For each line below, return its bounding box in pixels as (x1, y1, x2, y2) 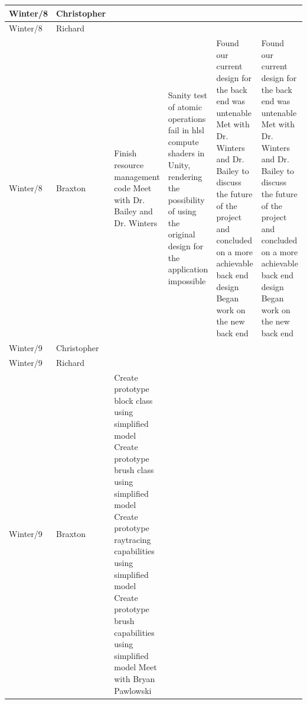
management (114, 170, 160, 182)
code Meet (114, 182, 152, 194)
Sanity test (168, 89, 207, 101)
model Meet (114, 661, 157, 673)
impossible (168, 274, 206, 287)
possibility (168, 193, 205, 205)
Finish (114, 147, 137, 159)
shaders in (168, 147, 205, 159)
